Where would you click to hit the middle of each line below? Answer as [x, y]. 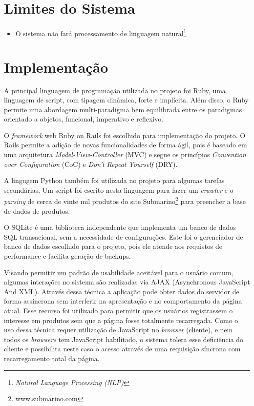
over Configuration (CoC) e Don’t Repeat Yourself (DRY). [91, 164]
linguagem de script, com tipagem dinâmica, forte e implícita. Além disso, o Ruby [126, 100]
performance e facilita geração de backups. [67, 256]
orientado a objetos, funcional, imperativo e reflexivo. [84, 119]
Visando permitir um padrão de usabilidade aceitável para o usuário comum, [119, 272]
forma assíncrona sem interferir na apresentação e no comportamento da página [123, 301]
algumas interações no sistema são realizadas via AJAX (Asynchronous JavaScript [127, 282]
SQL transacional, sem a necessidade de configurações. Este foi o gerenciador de [124, 236]
